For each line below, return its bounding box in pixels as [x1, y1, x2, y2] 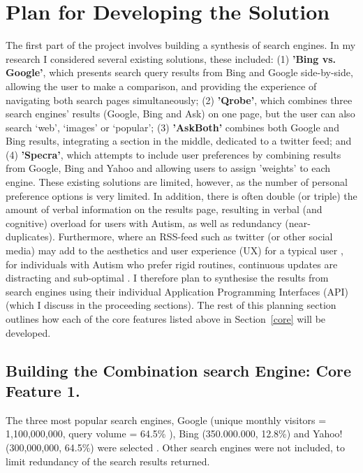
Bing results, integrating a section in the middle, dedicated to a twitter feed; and [6, 133, 352, 148]
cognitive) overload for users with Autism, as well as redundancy [6, 215, 282, 230]
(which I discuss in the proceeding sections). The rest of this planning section [6, 298, 336, 312]
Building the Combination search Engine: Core [6, 359, 352, 381]
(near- [285, 215, 311, 230]
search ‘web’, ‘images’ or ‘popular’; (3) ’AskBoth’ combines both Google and [6, 119, 339, 134]
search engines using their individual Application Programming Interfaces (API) [6, 284, 348, 298]
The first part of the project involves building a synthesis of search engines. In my [6, 38, 356, 52]
